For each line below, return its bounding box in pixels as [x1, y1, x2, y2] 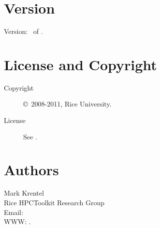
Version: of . [4, 26, 43, 36]
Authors [4, 160, 59, 180]
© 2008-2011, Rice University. [23, 99, 112, 109]
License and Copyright [4, 54, 157, 74]
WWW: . [4, 216, 31, 227]
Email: [4, 207, 23, 217]
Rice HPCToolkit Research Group [4, 197, 105, 207]
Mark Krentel [4, 188, 44, 198]
